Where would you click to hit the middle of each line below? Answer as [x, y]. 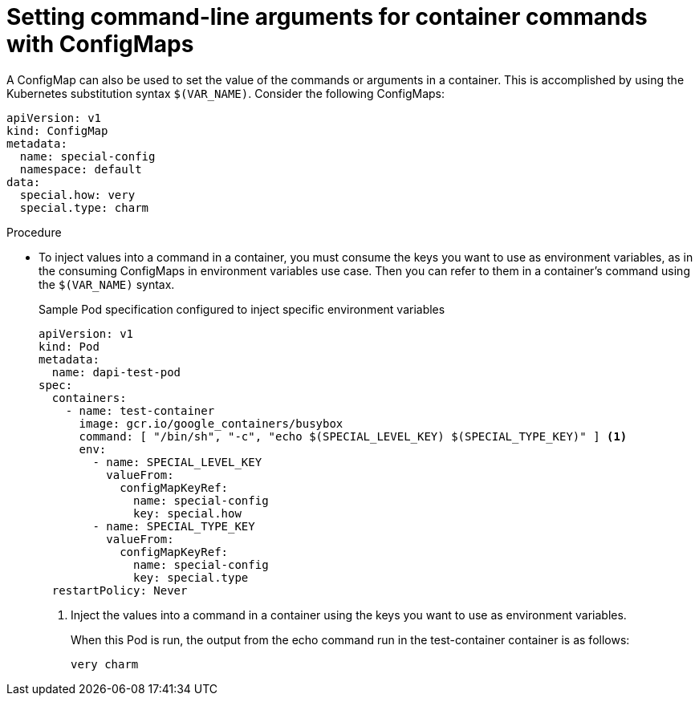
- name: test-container [140, 410]
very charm [105, 664]
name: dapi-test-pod [116, 372]
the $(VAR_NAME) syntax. [107, 284]
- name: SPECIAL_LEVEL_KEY [177, 462]
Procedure [34, 232]
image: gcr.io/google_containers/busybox [211, 423]
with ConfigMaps [100, 44]
